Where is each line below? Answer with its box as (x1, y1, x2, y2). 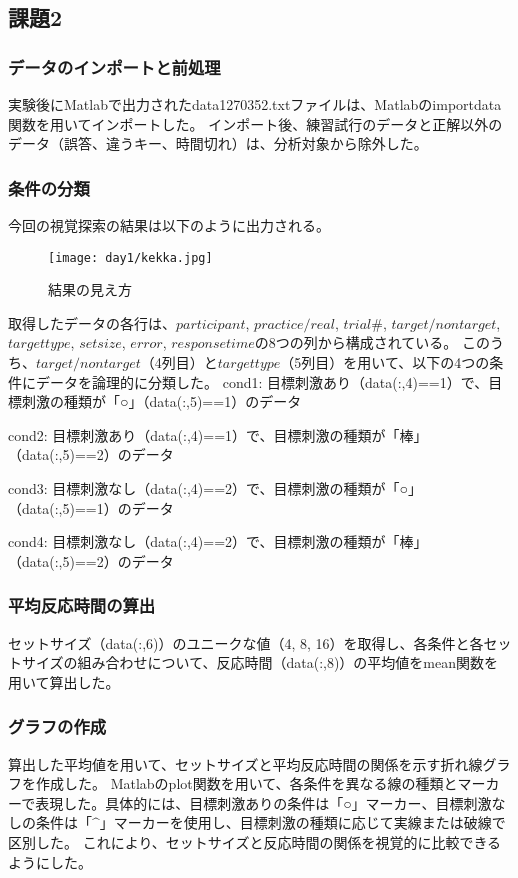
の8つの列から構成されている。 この (254, 332, 491, 353)
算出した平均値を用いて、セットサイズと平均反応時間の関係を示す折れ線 (8, 753, 483, 774)
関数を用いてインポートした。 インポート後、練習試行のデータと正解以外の (8, 113, 503, 134)
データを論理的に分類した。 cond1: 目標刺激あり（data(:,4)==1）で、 (35, 371, 489, 392)
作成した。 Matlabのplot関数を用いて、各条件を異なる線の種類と (35, 773, 458, 794)
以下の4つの (412, 352, 490, 373)
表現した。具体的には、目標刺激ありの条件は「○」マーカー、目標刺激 (35, 792, 492, 813)
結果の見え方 (48, 279, 132, 300)
